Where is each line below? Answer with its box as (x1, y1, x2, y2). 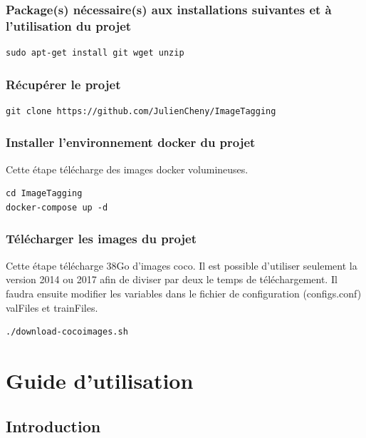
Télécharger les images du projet (6, 230, 197, 248)
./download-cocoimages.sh (6, 327, 128, 337)
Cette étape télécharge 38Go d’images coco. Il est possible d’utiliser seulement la (6, 258, 357, 273)
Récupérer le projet (6, 75, 121, 93)
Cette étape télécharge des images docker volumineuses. (6, 161, 249, 176)
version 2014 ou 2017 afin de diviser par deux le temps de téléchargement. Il (6, 272, 338, 287)
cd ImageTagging (6, 188, 83, 199)
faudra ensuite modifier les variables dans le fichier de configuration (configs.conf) (6, 285, 362, 300)
